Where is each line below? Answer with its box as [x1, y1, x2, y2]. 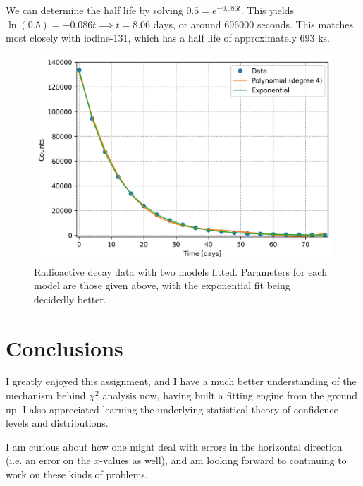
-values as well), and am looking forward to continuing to [99, 453, 347, 468]
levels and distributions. [6, 415, 109, 430]
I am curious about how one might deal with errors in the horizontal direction [6, 439, 343, 454]
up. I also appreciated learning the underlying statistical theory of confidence [6, 401, 338, 416]
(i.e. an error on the [6, 453, 91, 468]
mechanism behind [6, 388, 86, 403]
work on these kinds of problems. [6, 467, 148, 481]
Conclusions [6, 333, 123, 362]
